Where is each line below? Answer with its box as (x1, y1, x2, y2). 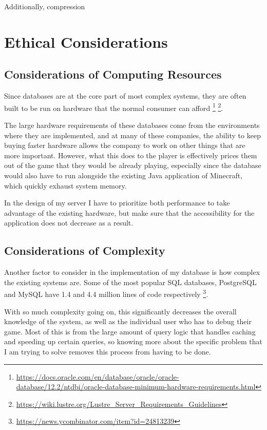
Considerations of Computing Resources (4, 66, 222, 82)
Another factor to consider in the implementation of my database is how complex (4, 267, 260, 277)
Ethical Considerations (4, 31, 168, 52)
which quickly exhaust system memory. (4, 180, 127, 191)
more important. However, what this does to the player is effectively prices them (4, 149, 257, 160)
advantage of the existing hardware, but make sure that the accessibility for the (4, 207, 255, 218)
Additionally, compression (4, 1, 85, 11)
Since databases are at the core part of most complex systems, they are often (4, 90, 246, 101)
